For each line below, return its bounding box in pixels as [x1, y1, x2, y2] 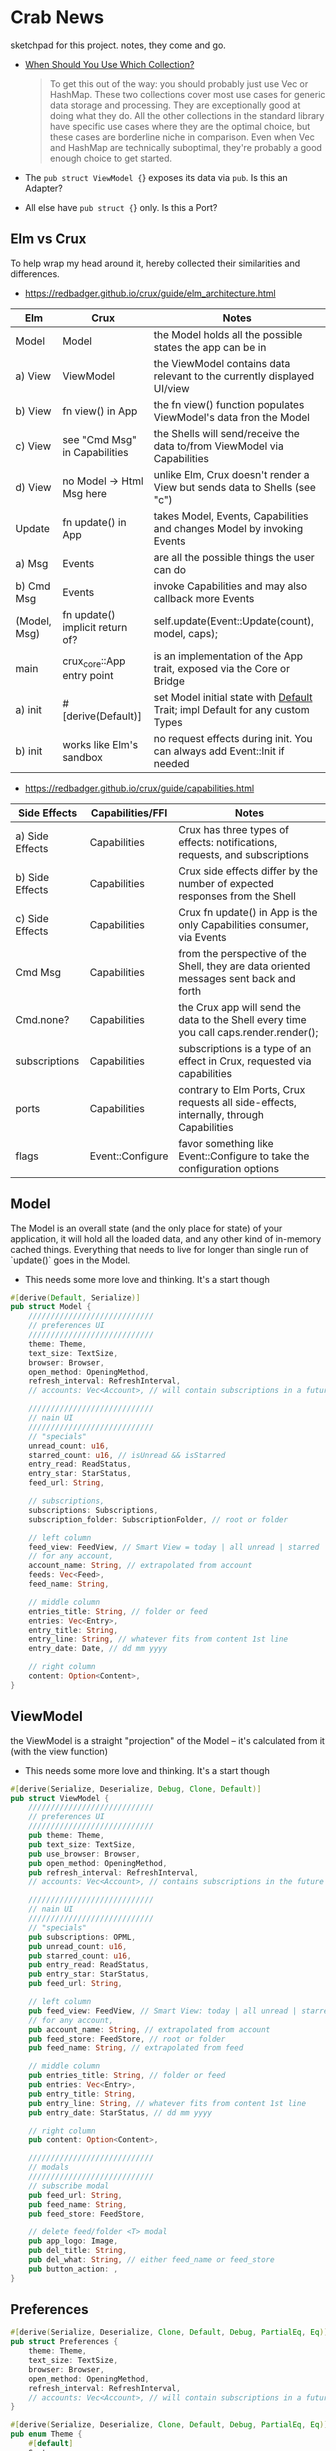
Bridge [153, 674, 185, 688]
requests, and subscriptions [178, 847, 310, 861]
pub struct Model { [10, 1302, 92, 1312]
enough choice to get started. [49, 152, 173, 164]
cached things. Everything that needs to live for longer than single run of [10, 1243, 309, 1255]
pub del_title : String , [28, 2246, 128, 2256]
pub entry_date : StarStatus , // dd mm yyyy [28, 2107, 213, 2118]
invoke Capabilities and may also [153, 579, 308, 593]
